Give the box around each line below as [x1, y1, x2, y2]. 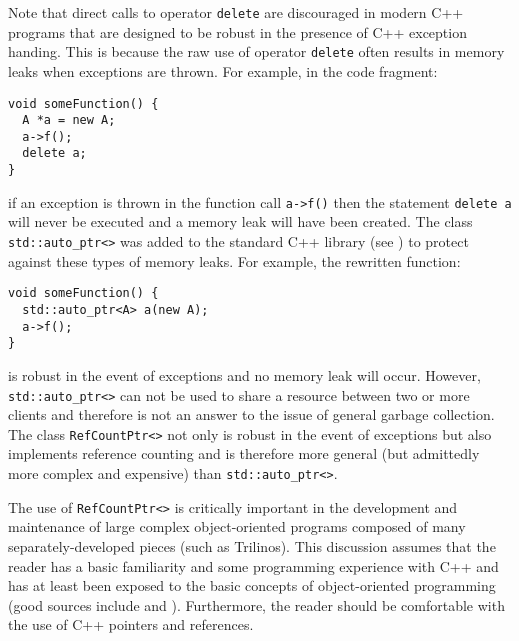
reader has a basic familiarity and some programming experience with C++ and [8, 555, 499, 576]
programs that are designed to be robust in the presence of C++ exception [8, 21, 467, 42]
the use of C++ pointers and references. [8, 614, 254, 635]
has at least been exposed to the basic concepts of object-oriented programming [8, 575, 496, 596]
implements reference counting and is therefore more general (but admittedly [8, 443, 480, 464]
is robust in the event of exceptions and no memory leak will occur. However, [8, 364, 481, 385]
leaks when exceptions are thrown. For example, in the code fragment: [8, 60, 438, 81]
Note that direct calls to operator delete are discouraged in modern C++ [8, 2, 464, 22]
